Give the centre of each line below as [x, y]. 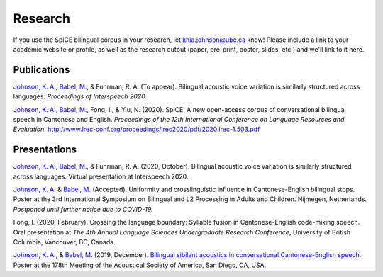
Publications [41, 70]
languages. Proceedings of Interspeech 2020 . [80, 96]
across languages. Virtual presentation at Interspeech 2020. [101, 176]
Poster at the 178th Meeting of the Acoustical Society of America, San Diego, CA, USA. [140, 265]
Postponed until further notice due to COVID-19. [83, 209]
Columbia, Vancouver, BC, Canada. [65, 242]
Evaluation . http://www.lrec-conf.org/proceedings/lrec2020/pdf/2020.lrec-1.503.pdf [137, 129]
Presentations [45, 150]
